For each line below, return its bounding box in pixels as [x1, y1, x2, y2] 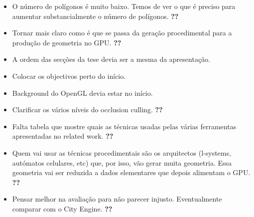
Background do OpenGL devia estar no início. [12, 87, 153, 98]
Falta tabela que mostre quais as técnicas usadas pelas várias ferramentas [12, 121, 237, 131]
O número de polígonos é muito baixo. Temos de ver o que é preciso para [12, 1, 236, 11]
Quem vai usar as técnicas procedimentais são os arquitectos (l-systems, [12, 147, 231, 158]
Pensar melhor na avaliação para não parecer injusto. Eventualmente [12, 194, 222, 204]
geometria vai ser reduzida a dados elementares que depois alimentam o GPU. [12, 167, 251, 178]
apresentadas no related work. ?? [12, 131, 114, 141]
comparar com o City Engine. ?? [12, 203, 113, 214]
